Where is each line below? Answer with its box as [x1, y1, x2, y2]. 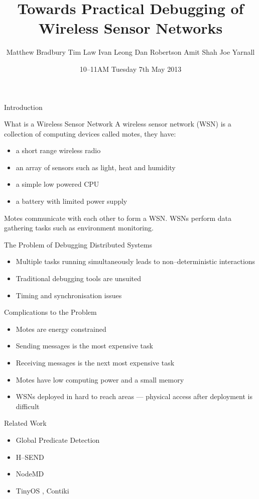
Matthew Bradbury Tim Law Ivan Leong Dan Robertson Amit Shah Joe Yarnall [6, 47, 255, 57]
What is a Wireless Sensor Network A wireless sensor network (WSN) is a [4, 118, 231, 129]
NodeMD [16, 468, 44, 479]
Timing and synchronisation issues [16, 290, 122, 300]
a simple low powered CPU [16, 179, 99, 189]
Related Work [4, 418, 47, 428]
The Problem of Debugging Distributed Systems [4, 239, 152, 249]
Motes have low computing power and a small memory [16, 374, 184, 385]
